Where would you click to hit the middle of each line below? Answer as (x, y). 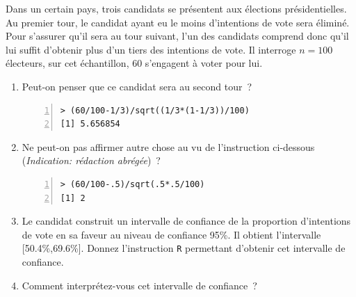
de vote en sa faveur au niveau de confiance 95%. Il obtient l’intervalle (171, 234)
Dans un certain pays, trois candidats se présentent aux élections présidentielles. (176, 8)
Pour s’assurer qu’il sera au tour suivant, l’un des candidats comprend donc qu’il (177, 36)
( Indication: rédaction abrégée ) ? (91, 160)
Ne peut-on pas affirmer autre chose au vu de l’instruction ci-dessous (168, 146)
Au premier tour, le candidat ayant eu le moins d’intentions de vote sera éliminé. (178, 22)
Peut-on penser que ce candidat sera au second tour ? (137, 86)
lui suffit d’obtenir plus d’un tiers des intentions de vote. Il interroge (151, 49)
